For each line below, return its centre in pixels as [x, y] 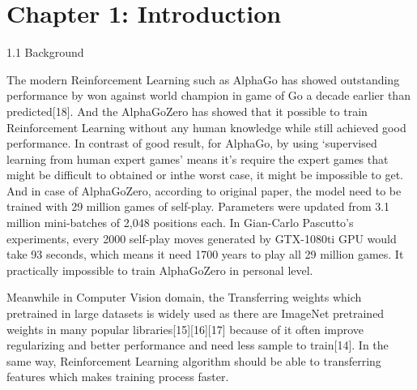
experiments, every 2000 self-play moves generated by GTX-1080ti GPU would [202, 238]
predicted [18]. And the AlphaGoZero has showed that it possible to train [187, 111]
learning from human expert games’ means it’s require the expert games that [198, 159]
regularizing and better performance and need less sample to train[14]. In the [198, 345]
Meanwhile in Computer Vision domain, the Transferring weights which [184, 297]
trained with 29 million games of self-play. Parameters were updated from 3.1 [198, 206]
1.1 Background [45, 52]
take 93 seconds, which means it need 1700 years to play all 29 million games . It [205, 254]
